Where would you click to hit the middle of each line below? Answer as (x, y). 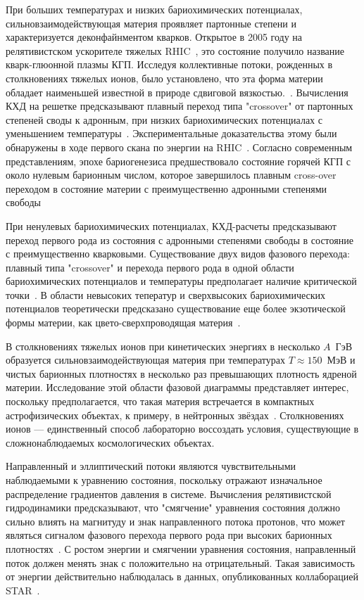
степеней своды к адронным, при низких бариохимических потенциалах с (164, 119)
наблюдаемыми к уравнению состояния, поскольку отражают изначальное (164, 480)
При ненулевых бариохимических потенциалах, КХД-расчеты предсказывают (171, 225)
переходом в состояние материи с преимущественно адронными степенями (167, 188)
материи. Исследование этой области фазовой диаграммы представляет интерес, (177, 387)
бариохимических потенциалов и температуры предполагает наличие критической (181, 281)
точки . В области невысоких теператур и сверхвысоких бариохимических (166, 294)
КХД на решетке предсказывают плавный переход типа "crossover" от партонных (180, 106)
